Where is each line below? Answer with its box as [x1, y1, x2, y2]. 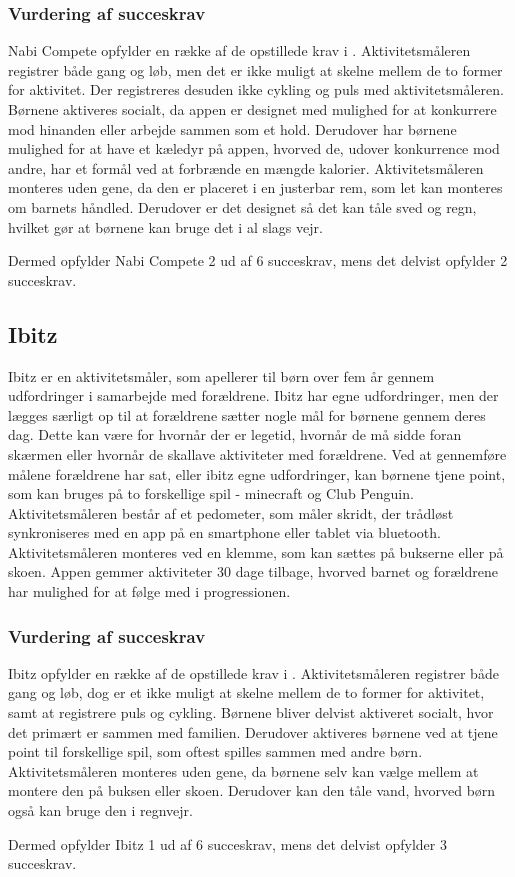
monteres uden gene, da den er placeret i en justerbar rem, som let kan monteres [8, 177, 503, 198]
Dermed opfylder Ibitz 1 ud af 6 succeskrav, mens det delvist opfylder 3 [8, 833, 447, 854]
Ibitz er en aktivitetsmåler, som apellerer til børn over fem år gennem [8, 365, 435, 386]
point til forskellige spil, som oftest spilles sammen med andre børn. [8, 741, 423, 762]
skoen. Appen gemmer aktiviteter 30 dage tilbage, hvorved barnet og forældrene [8, 561, 498, 582]
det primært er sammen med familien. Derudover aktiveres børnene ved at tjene [8, 721, 498, 742]
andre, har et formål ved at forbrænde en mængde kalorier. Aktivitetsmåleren [8, 157, 484, 178]
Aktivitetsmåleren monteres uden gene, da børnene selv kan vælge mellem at [8, 760, 479, 781]
